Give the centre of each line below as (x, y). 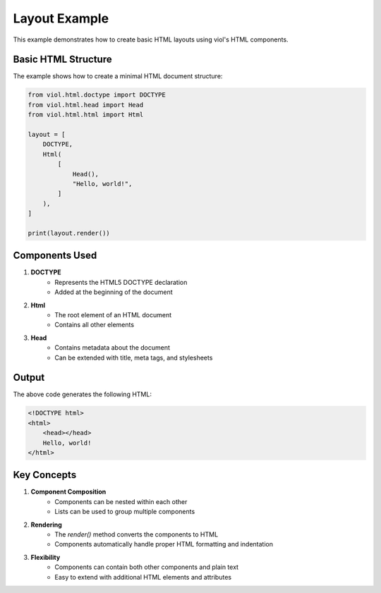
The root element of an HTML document (113, 314)
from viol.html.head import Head (86, 105)
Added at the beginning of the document (114, 292)
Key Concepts (45, 475)
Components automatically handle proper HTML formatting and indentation (164, 544)
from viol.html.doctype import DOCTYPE (97, 95)
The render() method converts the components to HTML (137, 534)
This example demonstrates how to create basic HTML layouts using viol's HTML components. (151, 39)
